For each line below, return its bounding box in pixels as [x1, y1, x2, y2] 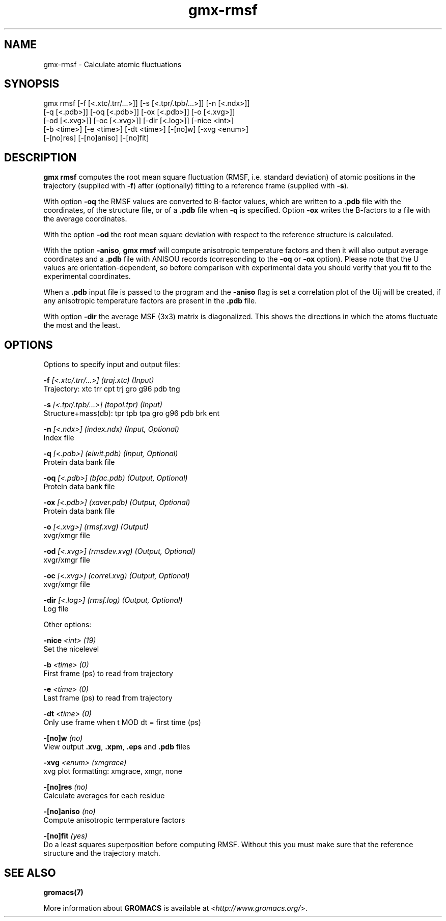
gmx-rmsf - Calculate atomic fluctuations [43, 60, 182, 69]
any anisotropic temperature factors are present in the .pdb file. [43, 296, 257, 305]
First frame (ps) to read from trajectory [43, 669, 173, 678]
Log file [43, 604, 69, 613]
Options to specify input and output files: [43, 360, 180, 369]
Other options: [43, 620, 92, 629]
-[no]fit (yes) [43, 831, 88, 841]
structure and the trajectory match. [43, 849, 160, 858]
